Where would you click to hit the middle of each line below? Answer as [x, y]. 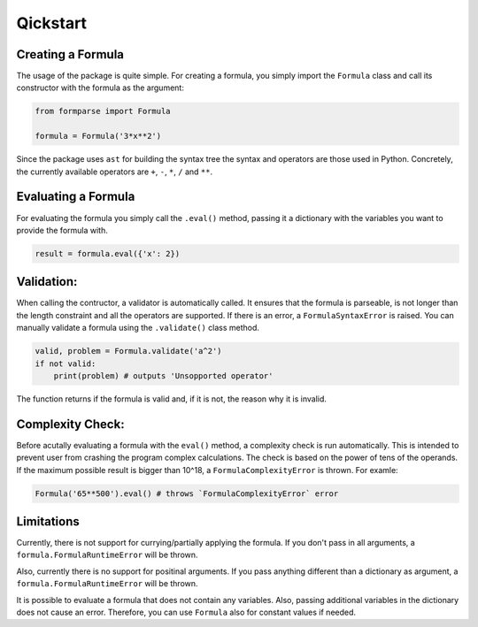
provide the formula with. [62, 230]
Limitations [48, 521]
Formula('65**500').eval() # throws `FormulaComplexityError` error [187, 493]
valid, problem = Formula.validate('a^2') [128, 351]
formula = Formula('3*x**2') [98, 136]
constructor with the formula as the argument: [100, 88]
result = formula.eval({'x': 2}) [108, 253]
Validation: [47, 282]
